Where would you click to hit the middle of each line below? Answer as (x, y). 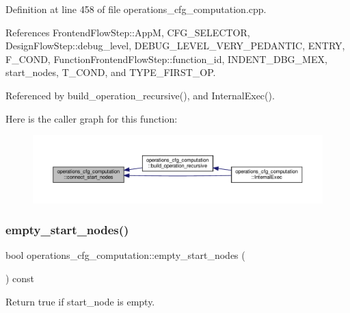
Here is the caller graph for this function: (92, 118)
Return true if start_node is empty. (80, 301)
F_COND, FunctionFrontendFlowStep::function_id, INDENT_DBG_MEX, (166, 59)
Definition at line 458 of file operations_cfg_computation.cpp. (136, 9)
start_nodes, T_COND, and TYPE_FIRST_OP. (111, 72)
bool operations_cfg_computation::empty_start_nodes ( (125, 255)
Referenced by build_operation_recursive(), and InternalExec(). (140, 95)
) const (20, 278)
